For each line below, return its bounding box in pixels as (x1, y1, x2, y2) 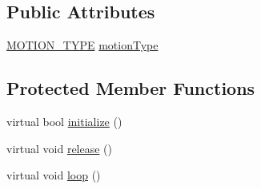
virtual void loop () (6, 167, 101, 183)
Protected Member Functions (6, 76, 255, 100)
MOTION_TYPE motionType (6, 37, 159, 53)
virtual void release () (6, 140, 113, 156)
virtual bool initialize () (6, 113, 122, 129)
